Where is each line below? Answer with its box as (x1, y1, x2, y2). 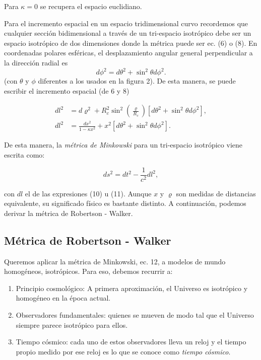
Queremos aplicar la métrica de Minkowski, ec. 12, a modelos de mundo (4, 256, 226, 266)
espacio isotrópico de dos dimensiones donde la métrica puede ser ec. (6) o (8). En (4, 37, 257, 48)
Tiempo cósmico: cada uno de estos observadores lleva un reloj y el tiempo (16, 336, 246, 347)
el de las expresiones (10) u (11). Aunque (25, 188, 152, 198)
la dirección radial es (4, 57, 68, 67)
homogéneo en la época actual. (16, 293, 111, 303)
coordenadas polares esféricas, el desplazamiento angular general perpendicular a (4, 47, 253, 58)
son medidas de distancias (176, 188, 256, 198)
